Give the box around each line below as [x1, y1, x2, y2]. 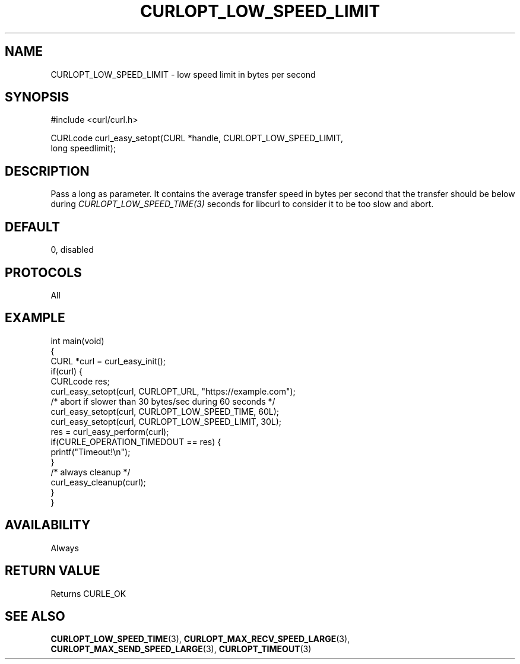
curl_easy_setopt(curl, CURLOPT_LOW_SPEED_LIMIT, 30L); [50, 416, 282, 427]
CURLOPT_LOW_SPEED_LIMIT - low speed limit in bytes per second [50, 69, 316, 80]
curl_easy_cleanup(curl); [50, 476, 146, 487]
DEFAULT [5, 219, 60, 234]
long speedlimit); [50, 143, 116, 154]
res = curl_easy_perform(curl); [50, 426, 169, 437]
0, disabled [50, 244, 94, 255]
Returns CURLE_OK [50, 588, 126, 599]
